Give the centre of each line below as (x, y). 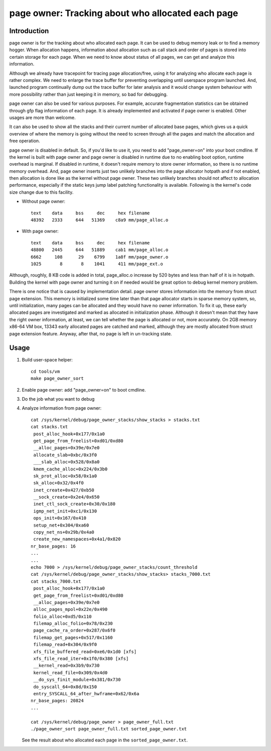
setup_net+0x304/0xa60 (61, 525)
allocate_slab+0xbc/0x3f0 (65, 455)
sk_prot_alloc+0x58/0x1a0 (65, 476)
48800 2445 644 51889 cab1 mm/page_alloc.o (100, 250)
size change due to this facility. (41, 192)
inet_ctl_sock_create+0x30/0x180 (74, 504)
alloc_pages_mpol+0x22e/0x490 (71, 609)
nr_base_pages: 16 (53, 546)
